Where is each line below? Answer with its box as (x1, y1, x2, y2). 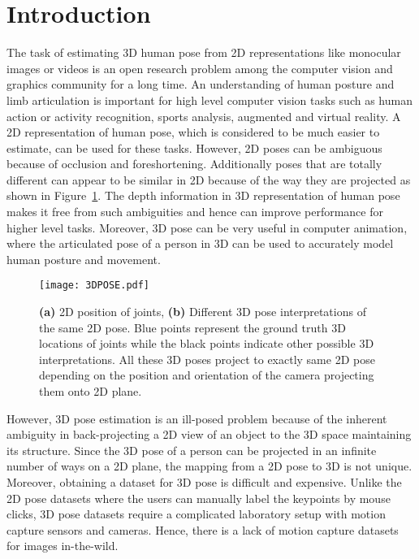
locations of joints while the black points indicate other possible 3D (39, 335, 374, 352)
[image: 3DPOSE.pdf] (39, 279, 150, 292)
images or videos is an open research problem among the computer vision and (6, 59, 393, 76)
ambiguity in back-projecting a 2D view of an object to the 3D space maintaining (6, 426, 412, 443)
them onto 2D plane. (39, 383, 142, 400)
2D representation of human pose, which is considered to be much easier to (6, 123, 380, 141)
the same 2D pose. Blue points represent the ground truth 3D (39, 318, 346, 336)
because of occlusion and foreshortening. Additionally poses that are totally (6, 155, 382, 172)
